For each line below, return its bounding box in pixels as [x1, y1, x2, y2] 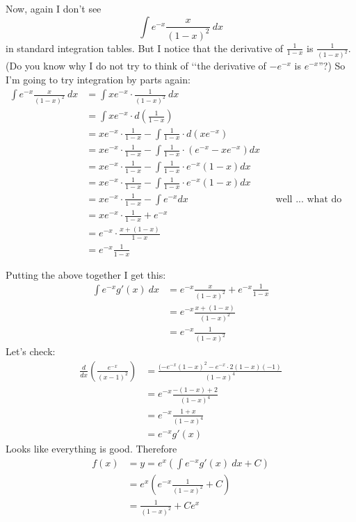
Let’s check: [6, 344, 56, 359]
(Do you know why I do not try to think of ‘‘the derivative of [6, 58, 266, 73]
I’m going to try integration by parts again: [6, 72, 191, 86]
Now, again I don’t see [6, 1, 102, 15]
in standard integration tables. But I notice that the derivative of [6, 40, 284, 55]
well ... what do [275, 194, 342, 204]
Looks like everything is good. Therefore [6, 441, 177, 456]
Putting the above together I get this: [6, 267, 166, 282]
